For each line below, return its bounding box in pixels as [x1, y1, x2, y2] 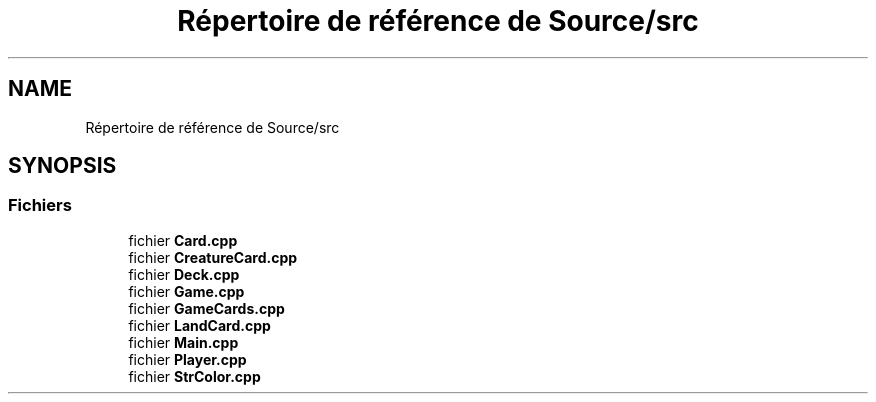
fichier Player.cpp [128, 350, 247, 368]
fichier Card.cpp [128, 231, 238, 249]
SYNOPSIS [8, 153, 117, 179]
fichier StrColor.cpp [128, 367, 261, 385]
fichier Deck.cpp [128, 265, 240, 283]
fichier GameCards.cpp [128, 299, 285, 317]
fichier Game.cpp [128, 282, 245, 300]
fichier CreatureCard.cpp [128, 248, 298, 266]
